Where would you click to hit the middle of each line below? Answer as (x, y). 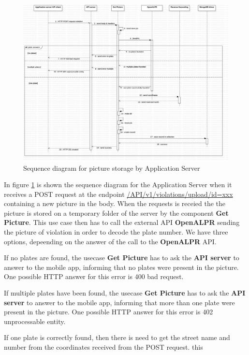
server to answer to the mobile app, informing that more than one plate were (119, 302)
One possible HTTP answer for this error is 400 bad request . (94, 276)
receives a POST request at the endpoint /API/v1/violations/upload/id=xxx (118, 194)
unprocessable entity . (35, 321)
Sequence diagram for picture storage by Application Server (112, 168)
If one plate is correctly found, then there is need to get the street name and (117, 337)
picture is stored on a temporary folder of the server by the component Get (116, 213)
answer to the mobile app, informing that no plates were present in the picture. (121, 267)
